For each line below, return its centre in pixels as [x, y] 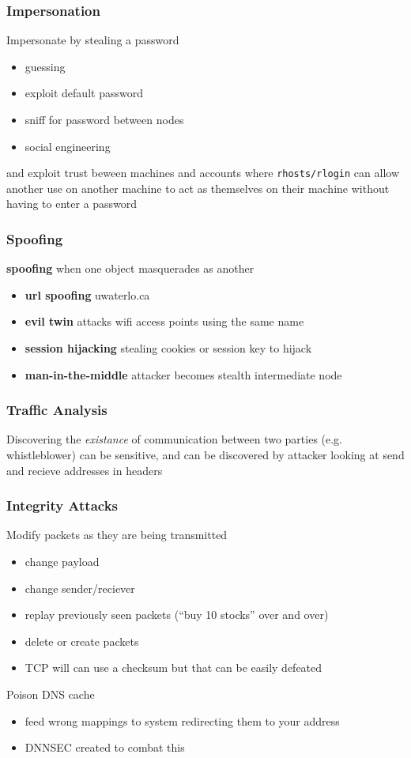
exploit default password [84, 93]
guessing [45, 66]
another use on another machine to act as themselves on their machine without [198, 188]
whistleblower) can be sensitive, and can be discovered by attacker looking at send [205, 455]
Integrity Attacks [62, 505]
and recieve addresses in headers [85, 470]
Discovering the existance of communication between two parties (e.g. [175, 439]
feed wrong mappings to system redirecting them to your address [182, 720]
